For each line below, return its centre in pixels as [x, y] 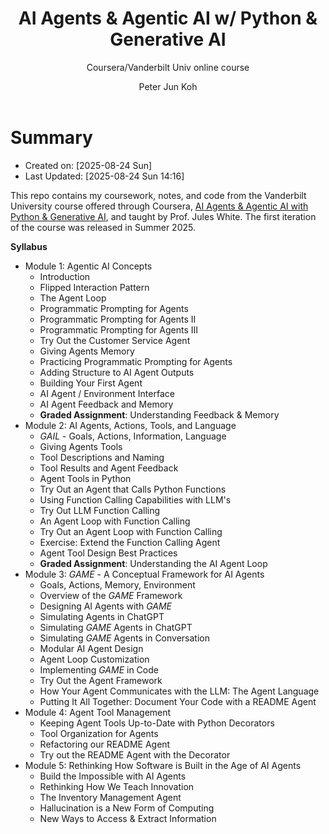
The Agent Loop [73, 298]
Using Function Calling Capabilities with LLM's [135, 499]
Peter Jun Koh [168, 86]
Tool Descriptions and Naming [102, 457]
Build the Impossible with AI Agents [113, 776]
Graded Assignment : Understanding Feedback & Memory [159, 414]
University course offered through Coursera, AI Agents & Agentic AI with [159, 206]
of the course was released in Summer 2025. [103, 227]
